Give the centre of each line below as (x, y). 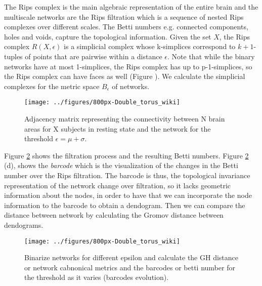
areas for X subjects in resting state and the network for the (118, 128)
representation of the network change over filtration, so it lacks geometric (118, 185)
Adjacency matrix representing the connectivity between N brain (125, 118)
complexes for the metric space (52, 86)
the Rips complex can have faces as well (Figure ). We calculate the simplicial (125, 76)
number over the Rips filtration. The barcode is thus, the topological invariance (127, 175)
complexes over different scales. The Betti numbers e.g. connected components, (126, 27)
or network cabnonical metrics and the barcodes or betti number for (130, 267)
